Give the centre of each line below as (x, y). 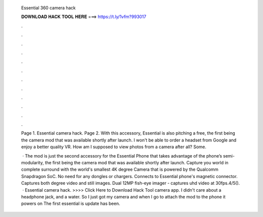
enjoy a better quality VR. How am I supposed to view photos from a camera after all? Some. (114, 147)
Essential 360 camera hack (48, 8)
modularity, (32, 163)
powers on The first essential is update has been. (71, 204)
